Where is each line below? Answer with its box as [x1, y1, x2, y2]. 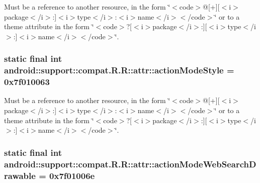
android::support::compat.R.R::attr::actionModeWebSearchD [4, 157, 256, 170]
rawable [4, 169, 36, 181]
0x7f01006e [49, 169, 95, 181]
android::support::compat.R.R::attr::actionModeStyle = [4, 64, 234, 76]
